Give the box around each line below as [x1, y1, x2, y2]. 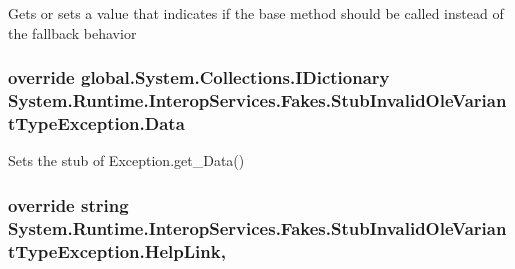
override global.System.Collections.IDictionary [8, 65, 390, 90]
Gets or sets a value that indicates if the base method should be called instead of [8, 3, 504, 23]
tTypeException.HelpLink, [8, 238, 226, 263]
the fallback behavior [8, 22, 137, 43]
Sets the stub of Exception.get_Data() [8, 150, 245, 171]
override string [8, 192, 129, 217]
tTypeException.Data [8, 110, 185, 135]
